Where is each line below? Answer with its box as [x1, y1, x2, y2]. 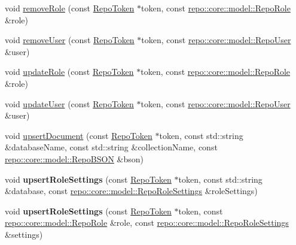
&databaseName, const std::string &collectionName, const [5, 141, 218, 153]
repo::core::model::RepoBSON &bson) [5, 152, 144, 165]
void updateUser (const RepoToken [5, 97, 134, 110]
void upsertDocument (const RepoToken [5, 129, 152, 141]
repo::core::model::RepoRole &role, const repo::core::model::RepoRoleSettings [5, 216, 289, 229]
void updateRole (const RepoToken [5, 65, 134, 78]
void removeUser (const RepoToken [5, 34, 135, 46]
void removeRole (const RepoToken [5, 2, 135, 14]
